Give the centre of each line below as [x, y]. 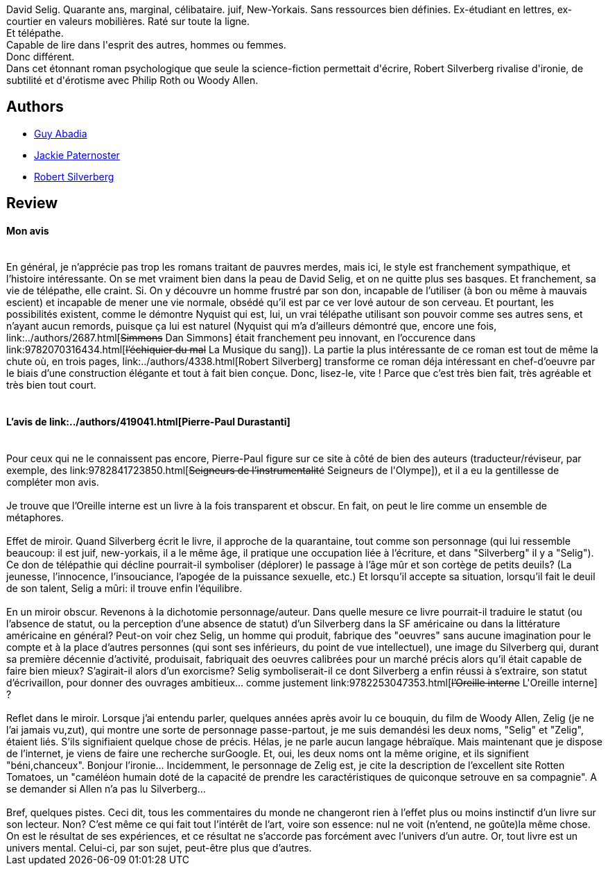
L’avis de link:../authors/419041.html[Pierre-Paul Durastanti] [148, 422]
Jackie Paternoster [77, 155]
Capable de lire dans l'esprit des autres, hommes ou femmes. [146, 45]
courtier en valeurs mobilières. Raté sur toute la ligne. [128, 21]
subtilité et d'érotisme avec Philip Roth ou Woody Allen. [132, 80]
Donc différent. [41, 57]
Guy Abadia [61, 133]
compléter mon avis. [53, 482]
